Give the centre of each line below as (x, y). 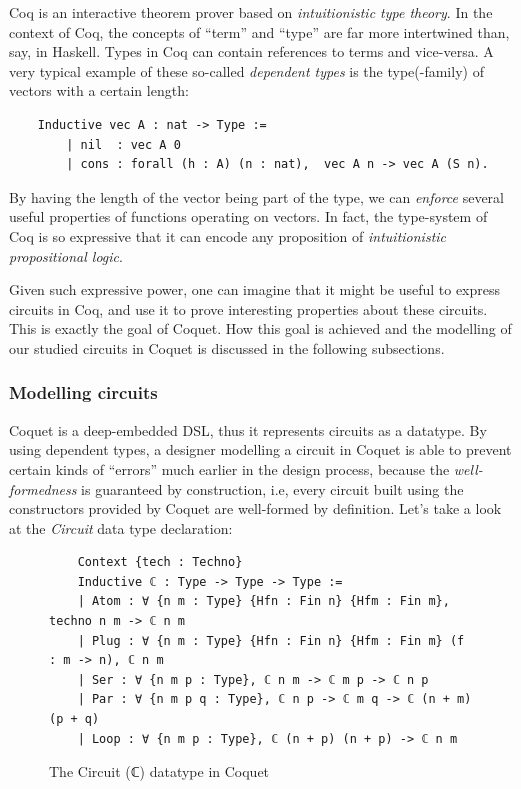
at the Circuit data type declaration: (121, 527)
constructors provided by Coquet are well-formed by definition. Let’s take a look (255, 508)
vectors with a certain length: (99, 90)
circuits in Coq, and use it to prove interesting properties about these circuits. (248, 308)
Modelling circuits (83, 392)
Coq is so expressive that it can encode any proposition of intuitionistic (228, 235)
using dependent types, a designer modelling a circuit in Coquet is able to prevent (260, 449)
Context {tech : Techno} (160, 562)
